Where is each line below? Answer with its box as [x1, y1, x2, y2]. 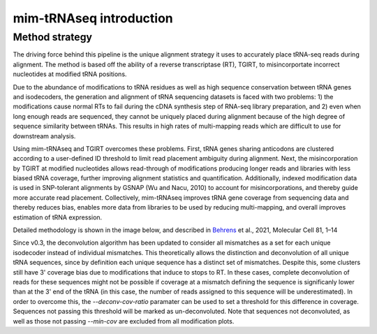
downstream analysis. [13, 131, 76, 140]
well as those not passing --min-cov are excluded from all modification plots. [13, 317, 235, 325]
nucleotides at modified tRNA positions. [13, 70, 127, 78]
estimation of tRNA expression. [13, 213, 103, 222]
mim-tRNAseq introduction [13, 10, 174, 26]
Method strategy [13, 31, 93, 43]
